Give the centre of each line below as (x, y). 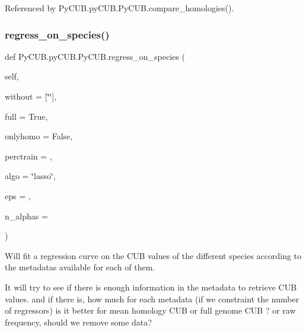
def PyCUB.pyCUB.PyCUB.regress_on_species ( (95, 56)
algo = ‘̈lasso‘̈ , (30, 176)
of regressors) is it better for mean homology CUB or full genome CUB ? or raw (150, 310)
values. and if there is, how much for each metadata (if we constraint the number (152, 299)
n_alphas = (26, 216)
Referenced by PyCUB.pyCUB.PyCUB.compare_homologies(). (119, 8)
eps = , (18, 195)
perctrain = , (28, 156)
